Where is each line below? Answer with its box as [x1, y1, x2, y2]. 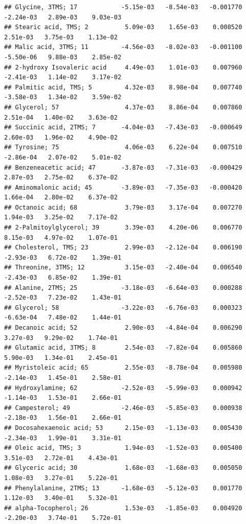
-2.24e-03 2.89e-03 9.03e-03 [4, 13, 122, 21]
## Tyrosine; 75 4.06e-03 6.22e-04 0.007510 [4, 144, 242, 151]
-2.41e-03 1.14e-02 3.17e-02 [4, 74, 122, 81]
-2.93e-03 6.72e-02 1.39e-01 [4, 254, 122, 261]
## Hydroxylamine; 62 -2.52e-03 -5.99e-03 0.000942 [4, 384, 242, 392]
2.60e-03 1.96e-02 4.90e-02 [4, 133, 118, 141]
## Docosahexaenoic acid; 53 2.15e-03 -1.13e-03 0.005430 [4, 424, 242, 431]
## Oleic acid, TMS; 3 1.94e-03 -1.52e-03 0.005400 [4, 444, 242, 452]
